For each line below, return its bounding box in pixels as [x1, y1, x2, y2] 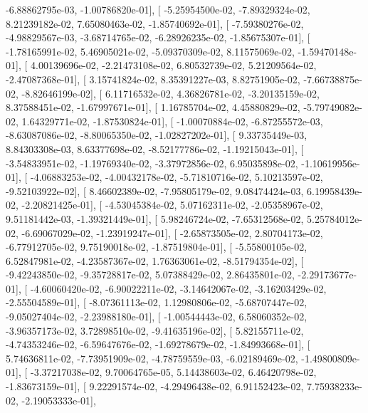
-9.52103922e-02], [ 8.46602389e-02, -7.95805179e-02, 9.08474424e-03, [6, 183, 304, 198]
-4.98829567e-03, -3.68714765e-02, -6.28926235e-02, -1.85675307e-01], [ [6, 30, 310, 45]
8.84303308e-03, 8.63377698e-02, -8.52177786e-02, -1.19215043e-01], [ [6, 141, 304, 156]
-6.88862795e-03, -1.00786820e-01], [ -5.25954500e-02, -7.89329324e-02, [6, 2, 310, 16]
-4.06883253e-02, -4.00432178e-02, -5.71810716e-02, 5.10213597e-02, [30, 169, 323, 184]
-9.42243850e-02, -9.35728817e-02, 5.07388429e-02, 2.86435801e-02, [6, 267, 295, 282]
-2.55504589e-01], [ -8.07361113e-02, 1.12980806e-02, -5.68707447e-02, [6, 295, 307, 310]
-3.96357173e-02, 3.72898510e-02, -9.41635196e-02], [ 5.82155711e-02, [6, 323, 304, 338]
